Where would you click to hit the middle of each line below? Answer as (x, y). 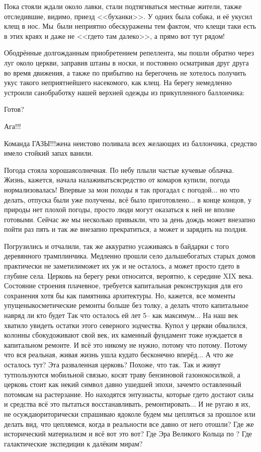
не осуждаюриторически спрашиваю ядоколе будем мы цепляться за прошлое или (130, 413)
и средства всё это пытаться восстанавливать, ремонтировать (97, 404)
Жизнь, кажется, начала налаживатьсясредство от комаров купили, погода (117, 180)
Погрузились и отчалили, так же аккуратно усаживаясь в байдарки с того (117, 246)
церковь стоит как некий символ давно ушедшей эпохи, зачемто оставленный (123, 384)
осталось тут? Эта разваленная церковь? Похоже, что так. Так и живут (112, 364)
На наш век (221, 315)
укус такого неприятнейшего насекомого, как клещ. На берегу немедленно (118, 82)
